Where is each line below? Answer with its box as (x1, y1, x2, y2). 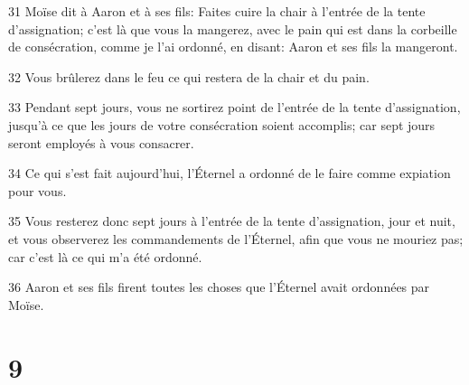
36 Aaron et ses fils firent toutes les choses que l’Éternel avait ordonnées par (8, 277, 430, 296)
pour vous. (8, 181, 67, 200)
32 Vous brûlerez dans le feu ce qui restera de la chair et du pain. (8, 67, 370, 86)
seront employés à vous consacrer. (8, 133, 194, 152)
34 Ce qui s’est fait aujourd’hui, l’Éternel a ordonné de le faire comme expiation (8, 164, 451, 183)
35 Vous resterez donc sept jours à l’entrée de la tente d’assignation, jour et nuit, (8, 211, 455, 230)
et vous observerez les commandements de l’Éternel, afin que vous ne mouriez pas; (8, 229, 464, 248)
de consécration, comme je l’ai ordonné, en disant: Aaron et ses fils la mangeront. (8, 37, 458, 56)
